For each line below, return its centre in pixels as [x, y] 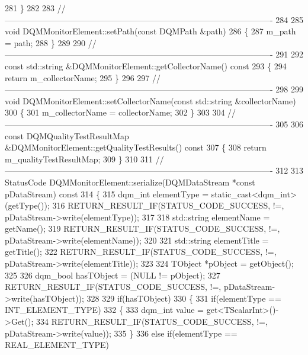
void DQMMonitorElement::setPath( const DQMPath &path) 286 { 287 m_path [150, 31]
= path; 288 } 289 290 [45, 42]
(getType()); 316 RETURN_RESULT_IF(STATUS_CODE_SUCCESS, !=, [145, 205]
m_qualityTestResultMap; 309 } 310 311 [79, 159]
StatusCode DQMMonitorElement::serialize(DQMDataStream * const [130, 182]
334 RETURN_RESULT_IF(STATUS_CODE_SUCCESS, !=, [152, 322]
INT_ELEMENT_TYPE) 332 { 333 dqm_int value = [105, 310]
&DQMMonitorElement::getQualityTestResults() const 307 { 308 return [136, 147]
